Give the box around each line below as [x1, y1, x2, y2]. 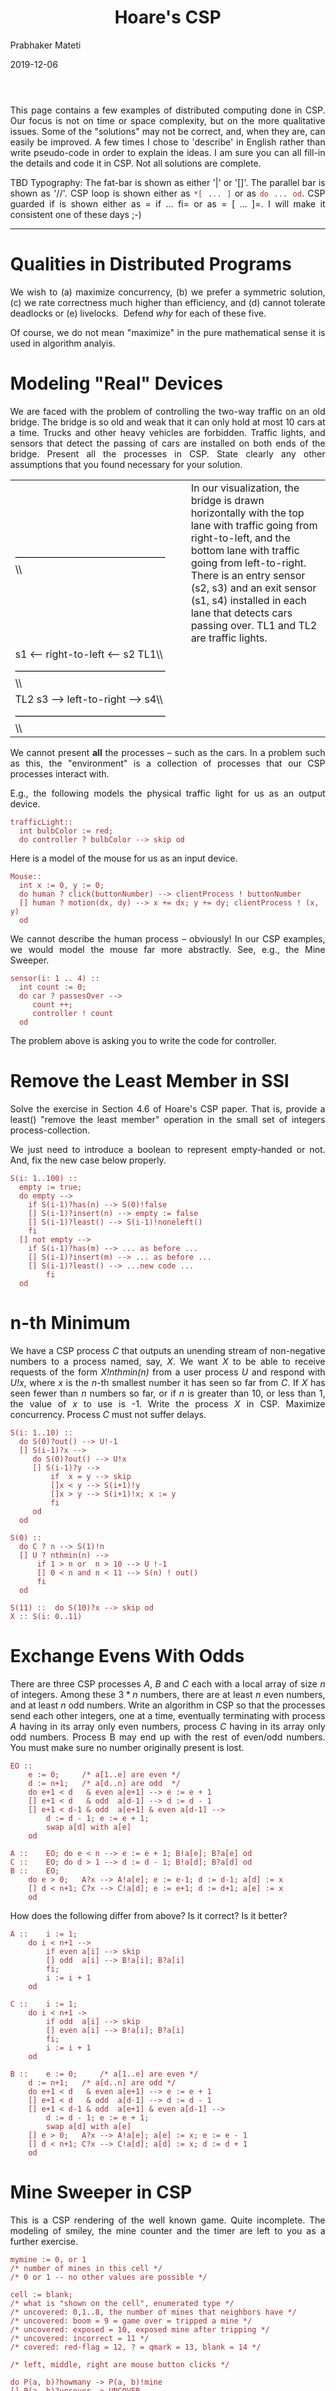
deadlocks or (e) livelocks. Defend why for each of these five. [10, 307, 267, 319]
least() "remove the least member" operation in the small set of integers [10, 1113, 326, 1125]
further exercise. [10, 2235, 79, 2247]
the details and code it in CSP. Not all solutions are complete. [10, 157, 262, 169]
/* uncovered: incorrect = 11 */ [10, 2333, 149, 2343]
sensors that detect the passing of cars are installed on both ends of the [10, 437, 326, 449]
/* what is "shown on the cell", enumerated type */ [10, 2298, 234, 2308]
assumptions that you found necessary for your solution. [10, 458, 243, 470]
